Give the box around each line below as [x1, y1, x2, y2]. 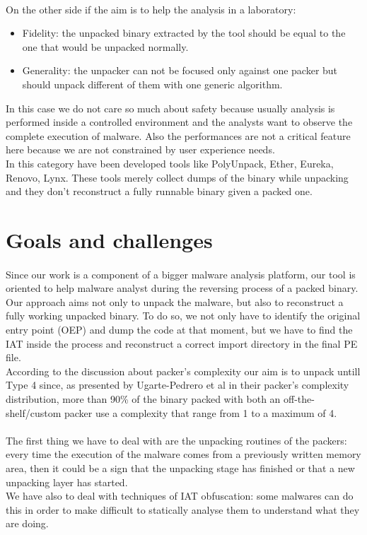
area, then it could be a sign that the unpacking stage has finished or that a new [6, 461, 355, 475]
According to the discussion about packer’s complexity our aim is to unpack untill [6, 363, 361, 378]
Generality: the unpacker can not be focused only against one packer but [22, 63, 338, 78]
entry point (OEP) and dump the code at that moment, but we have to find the [6, 322, 353, 337]
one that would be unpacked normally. [22, 39, 189, 54]
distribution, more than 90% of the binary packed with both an [6, 392, 281, 406]
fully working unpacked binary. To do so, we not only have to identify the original [6, 308, 361, 323]
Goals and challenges [6, 225, 213, 254]
